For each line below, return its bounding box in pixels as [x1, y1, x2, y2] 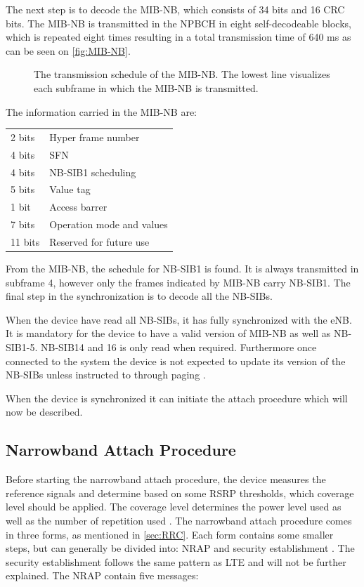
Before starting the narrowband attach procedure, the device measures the [6, 472, 326, 487]
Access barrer [49, 199, 108, 214]
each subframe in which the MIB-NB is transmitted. [34, 80, 259, 95]
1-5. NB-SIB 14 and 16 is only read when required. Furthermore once [21, 340, 317, 355]
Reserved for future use [49, 234, 150, 249]
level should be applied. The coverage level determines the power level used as [6, 499, 342, 514]
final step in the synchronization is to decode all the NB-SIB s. [6, 289, 273, 303]
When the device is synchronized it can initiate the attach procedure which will [6, 390, 348, 405]
